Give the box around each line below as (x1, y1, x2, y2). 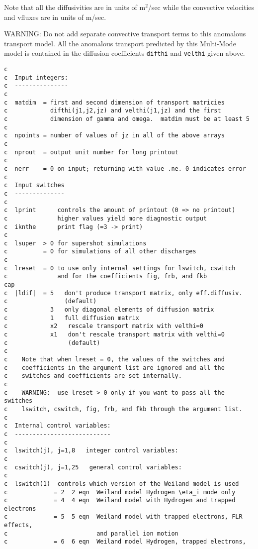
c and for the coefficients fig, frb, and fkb (4, 273, 207, 280)
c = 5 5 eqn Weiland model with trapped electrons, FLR (4, 513, 243, 521)
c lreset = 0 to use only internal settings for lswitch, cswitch (4, 264, 236, 272)
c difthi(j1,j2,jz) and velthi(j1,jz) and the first (4, 107, 221, 114)
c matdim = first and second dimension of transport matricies (4, 99, 225, 106)
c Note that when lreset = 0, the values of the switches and (4, 356, 225, 363)
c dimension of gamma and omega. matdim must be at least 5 (4, 115, 250, 122)
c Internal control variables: (4, 422, 111, 430)
